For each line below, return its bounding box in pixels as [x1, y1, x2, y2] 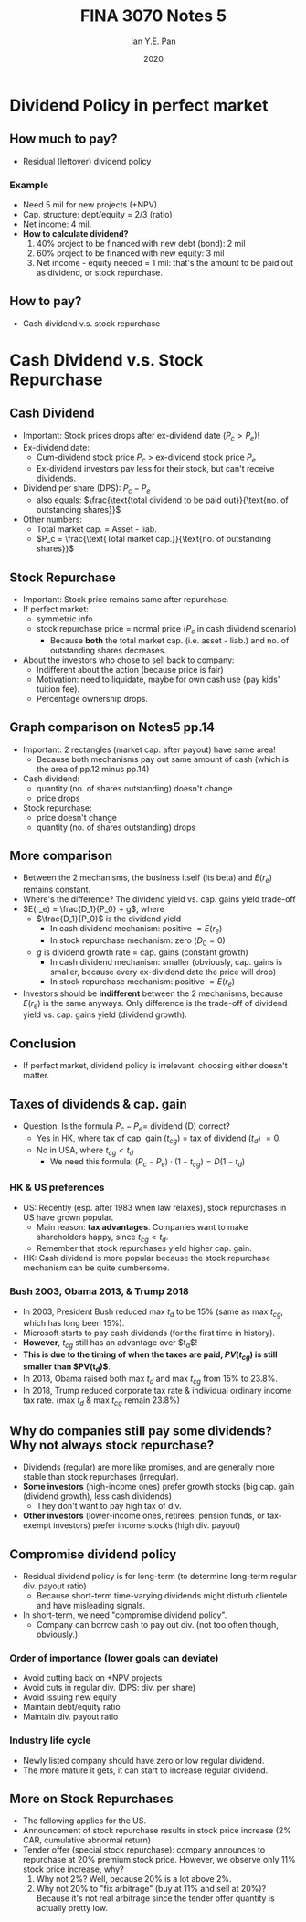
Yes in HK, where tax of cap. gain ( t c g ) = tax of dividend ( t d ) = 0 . [36, 1132, 281, 1145]
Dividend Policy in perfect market [9, 95, 269, 115]
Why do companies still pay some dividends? [9, 1423, 272, 1439]
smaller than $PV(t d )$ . [22, 1361, 111, 1374]
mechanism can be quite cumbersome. [22, 1262, 171, 1273]
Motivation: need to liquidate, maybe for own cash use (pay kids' [36, 674, 280, 685]
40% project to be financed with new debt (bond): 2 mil [36, 239, 246, 250]
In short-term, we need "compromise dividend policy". [22, 1609, 227, 1620]
